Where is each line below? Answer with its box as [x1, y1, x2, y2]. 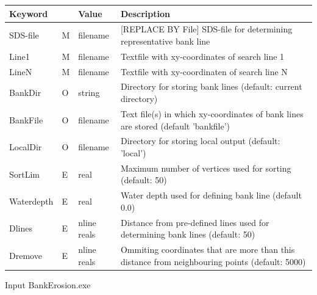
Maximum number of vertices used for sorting [120, 161, 291, 174]
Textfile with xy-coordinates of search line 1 [120, 49, 285, 62]
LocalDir [9, 140, 42, 153]
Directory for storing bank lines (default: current [120, 80, 302, 93]
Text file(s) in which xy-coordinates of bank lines [120, 107, 304, 120]
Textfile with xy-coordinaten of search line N [120, 65, 288, 78]
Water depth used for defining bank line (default [120, 189, 302, 202]
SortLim [9, 167, 40, 180]
